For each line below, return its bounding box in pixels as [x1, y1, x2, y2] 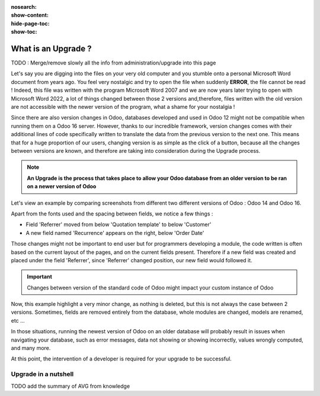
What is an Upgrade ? [11, 43, 92, 53]
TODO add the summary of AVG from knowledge [11, 382, 130, 389]
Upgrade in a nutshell [11, 370, 74, 378]
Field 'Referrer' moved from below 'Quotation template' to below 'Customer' [25, 221, 212, 228]
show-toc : [11, 28, 37, 36]
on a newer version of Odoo [27, 183, 97, 190]
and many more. [11, 345, 51, 352]
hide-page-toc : [11, 20, 50, 27]
